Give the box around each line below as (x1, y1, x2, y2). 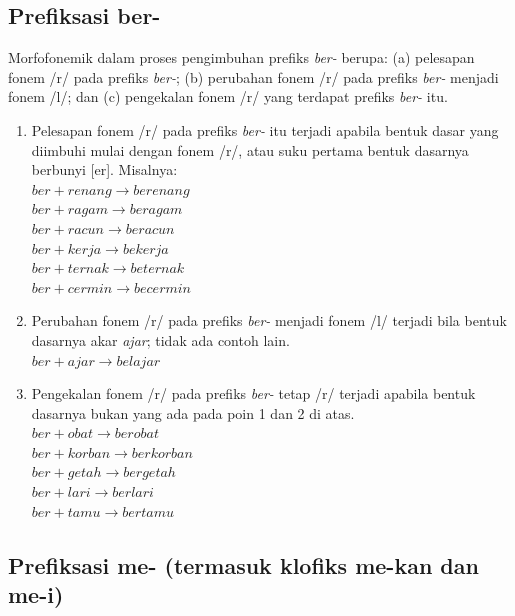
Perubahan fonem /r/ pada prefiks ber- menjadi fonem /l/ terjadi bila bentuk (31, 310, 507, 331)
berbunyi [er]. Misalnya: (31, 159, 178, 180)
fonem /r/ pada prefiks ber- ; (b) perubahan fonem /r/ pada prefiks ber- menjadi (8, 66, 499, 87)
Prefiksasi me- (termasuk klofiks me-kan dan (8, 549, 479, 580)
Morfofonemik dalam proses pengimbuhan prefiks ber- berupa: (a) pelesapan (8, 47, 475, 68)
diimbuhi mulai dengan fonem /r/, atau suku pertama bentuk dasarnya (31, 139, 469, 160)
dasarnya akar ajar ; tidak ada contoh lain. (31, 329, 290, 350)
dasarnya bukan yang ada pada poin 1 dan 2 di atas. (31, 402, 355, 423)
